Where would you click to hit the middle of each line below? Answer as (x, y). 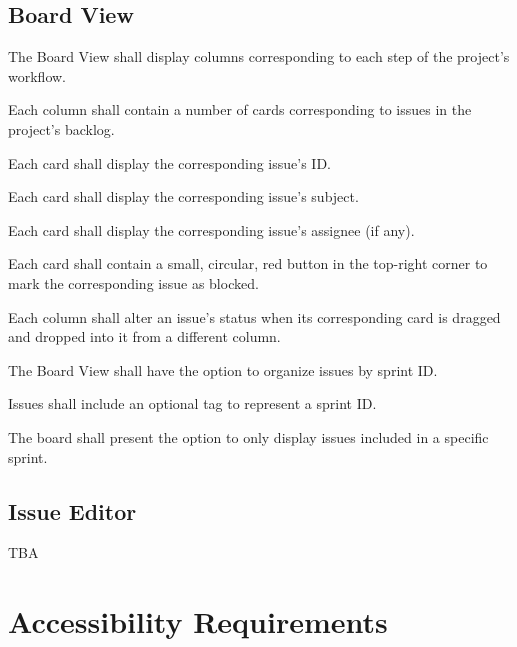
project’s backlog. (61, 128)
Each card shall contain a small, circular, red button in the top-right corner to (248, 263)
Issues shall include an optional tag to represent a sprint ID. (192, 403)
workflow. (37, 75)
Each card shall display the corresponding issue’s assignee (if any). (211, 229)
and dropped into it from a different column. (144, 336)
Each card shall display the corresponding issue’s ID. (169, 162)
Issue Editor (72, 510)
